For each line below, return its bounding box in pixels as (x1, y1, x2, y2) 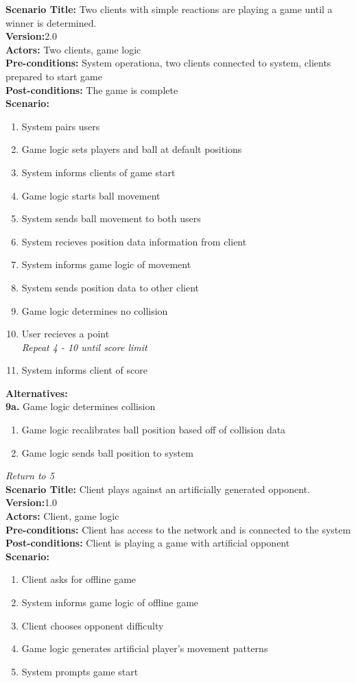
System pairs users (21, 119, 100, 133)
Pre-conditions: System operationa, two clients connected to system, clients (5, 56, 331, 70)
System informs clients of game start (21, 165, 176, 179)
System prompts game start (21, 664, 139, 678)
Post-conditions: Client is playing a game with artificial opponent (5, 536, 290, 550)
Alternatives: (5, 385, 68, 400)
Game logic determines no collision (21, 303, 168, 317)
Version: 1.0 (5, 495, 58, 510)
